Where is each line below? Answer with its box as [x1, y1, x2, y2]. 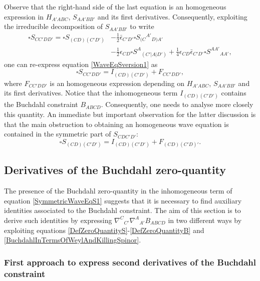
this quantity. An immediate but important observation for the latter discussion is [4, 108, 256, 119]
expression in [4, 11, 44, 21]
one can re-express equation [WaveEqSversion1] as [4, 58, 158, 69]
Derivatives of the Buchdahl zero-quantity [4, 162, 226, 177]
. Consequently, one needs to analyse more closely [101, 99, 253, 109]
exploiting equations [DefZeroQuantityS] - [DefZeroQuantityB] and [4, 224, 204, 235]
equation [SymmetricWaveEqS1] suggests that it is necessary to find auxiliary [4, 195, 242, 205]
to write [130, 21, 154, 31]
